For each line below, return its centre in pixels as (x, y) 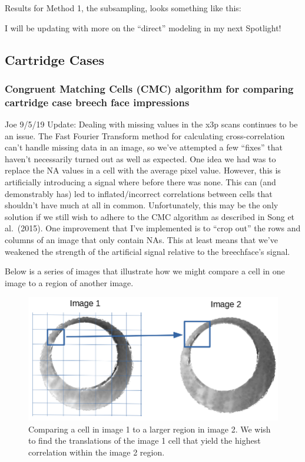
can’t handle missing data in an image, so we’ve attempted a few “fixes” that (144, 147)
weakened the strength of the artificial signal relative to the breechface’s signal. (147, 251)
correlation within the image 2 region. (97, 452)
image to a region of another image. (69, 282)
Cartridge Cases (55, 59)
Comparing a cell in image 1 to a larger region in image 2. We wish (150, 429)
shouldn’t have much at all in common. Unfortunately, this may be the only (142, 205)
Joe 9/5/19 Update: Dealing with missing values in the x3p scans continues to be (151, 124)
